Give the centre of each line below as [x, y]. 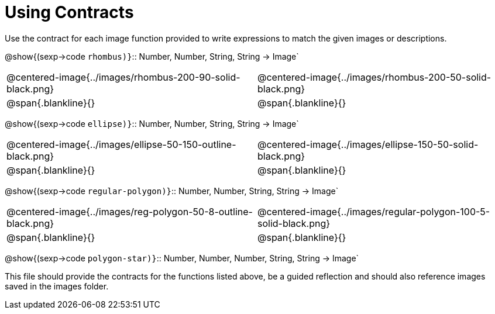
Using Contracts [69, 12]
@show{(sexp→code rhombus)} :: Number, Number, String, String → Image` [152, 56]
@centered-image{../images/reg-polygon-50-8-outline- [130, 211]
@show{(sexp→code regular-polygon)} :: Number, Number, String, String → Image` [172, 191]
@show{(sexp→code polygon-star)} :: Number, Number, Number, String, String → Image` [182, 258]
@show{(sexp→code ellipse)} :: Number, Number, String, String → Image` [152, 123]
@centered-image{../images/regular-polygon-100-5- [374, 211]
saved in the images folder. [57, 286]
